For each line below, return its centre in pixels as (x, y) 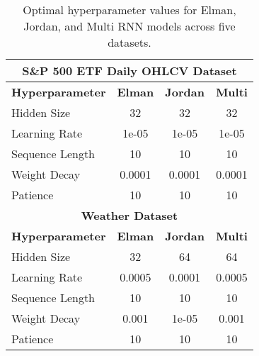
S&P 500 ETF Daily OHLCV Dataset (129, 71)
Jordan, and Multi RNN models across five (129, 26)
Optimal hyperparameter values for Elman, (129, 10)
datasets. (129, 42)
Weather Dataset (129, 215)
